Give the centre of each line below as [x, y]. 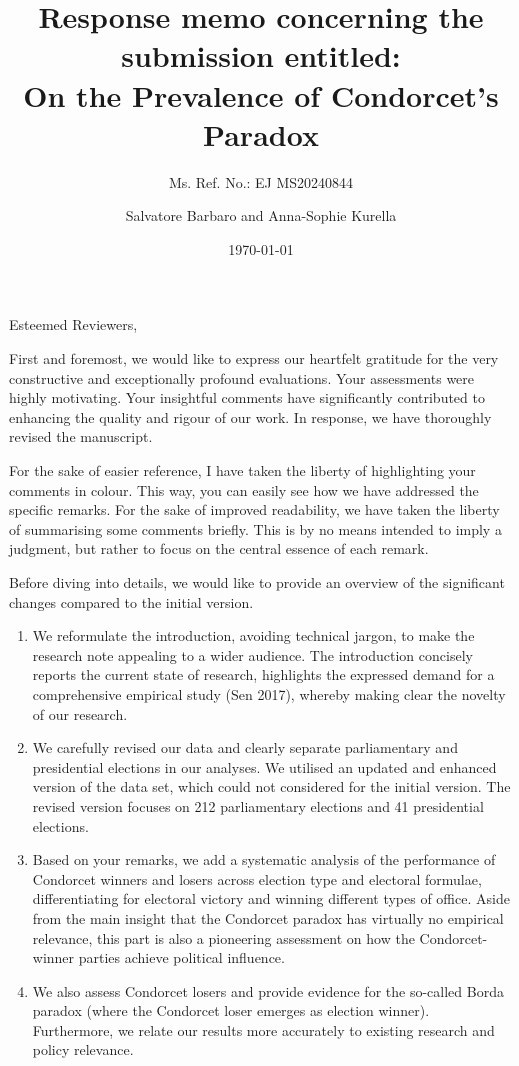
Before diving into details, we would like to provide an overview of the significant [257, 582]
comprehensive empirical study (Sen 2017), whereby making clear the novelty [269, 693]
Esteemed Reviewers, [73, 324]
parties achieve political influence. [181, 957]
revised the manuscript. [81, 436]
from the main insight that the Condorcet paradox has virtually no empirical [268, 917]
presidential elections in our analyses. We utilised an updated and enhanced [264, 766]
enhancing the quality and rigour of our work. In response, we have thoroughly [250, 416]
